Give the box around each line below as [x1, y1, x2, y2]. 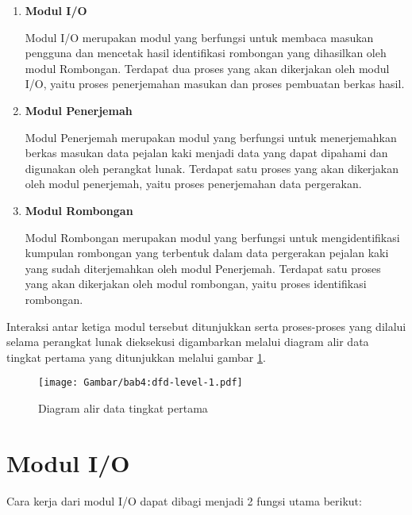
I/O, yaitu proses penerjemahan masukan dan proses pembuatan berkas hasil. [25, 75, 405, 92]
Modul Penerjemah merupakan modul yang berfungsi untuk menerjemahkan [25, 129, 397, 145]
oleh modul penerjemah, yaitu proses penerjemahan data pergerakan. [25, 175, 362, 192]
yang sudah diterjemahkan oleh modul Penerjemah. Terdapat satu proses [25, 259, 381, 276]
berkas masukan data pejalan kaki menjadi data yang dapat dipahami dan [25, 144, 388, 161]
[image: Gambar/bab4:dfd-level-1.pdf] [38, 377, 243, 389]
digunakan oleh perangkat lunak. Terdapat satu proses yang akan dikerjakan [25, 159, 399, 176]
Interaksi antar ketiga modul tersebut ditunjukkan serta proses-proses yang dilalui [6, 317, 406, 334]
